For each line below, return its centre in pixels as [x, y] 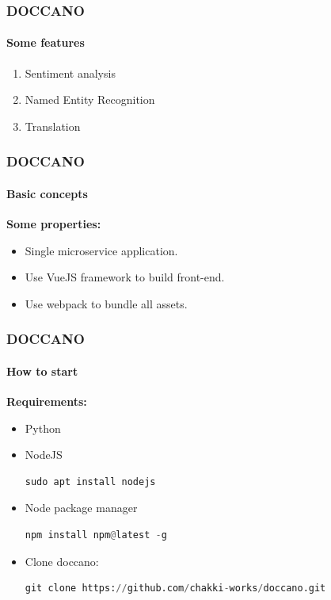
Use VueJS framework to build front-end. [125, 277]
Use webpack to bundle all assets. [106, 303]
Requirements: [47, 401]
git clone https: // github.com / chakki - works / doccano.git [175, 589]
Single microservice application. [101, 250]
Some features [46, 42]
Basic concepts [47, 193]
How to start [42, 371]
